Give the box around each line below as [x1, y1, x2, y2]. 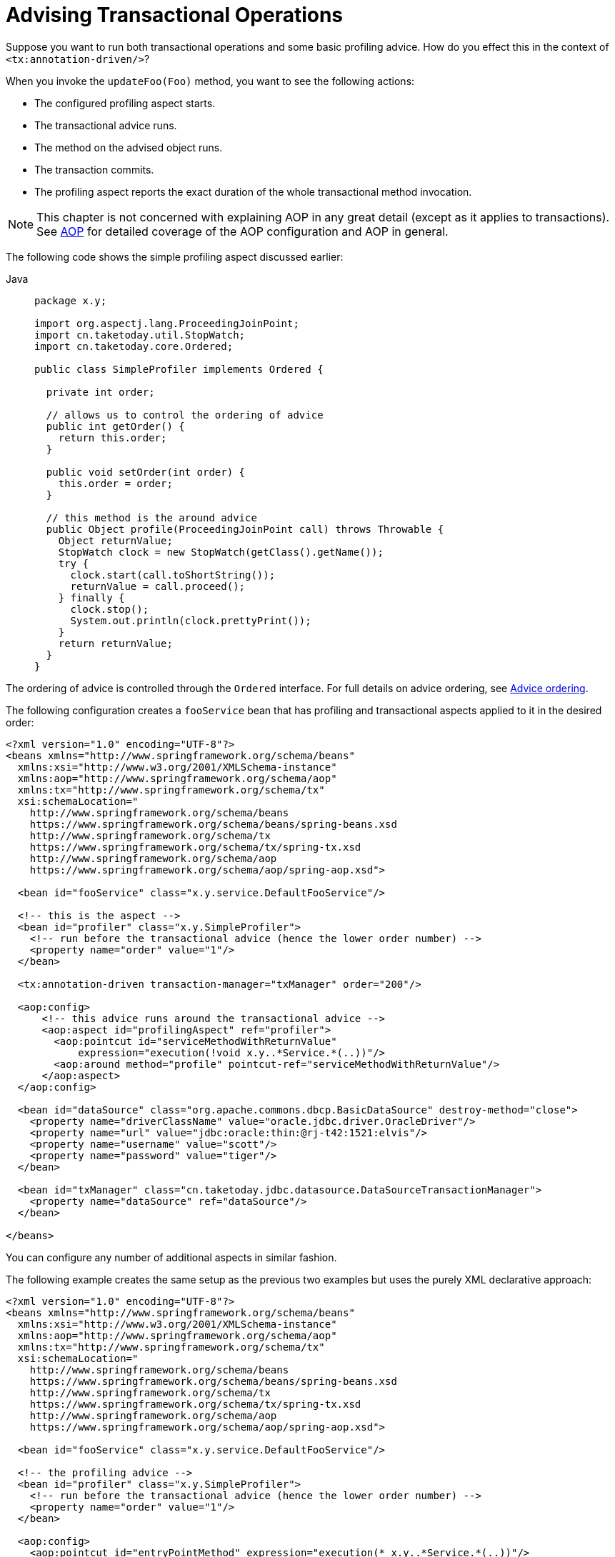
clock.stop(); [70, 603, 149, 615]
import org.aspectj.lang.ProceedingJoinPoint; [34, 317, 299, 329]
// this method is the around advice [46, 511, 257, 524]
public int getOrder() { [46, 420, 185, 432]
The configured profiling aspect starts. [34, 96, 216, 109]
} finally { [58, 591, 125, 604]
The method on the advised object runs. [34, 141, 223, 154]
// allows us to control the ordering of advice [46, 409, 324, 421]
